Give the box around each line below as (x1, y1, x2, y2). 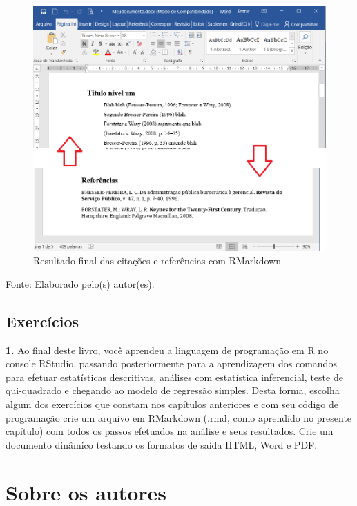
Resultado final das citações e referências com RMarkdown (33, 253, 281, 268)
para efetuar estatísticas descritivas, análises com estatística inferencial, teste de (6, 369, 343, 384)
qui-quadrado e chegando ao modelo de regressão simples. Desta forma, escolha (6, 383, 340, 398)
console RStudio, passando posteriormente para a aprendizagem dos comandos (6, 356, 337, 371)
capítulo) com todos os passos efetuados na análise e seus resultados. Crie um (6, 424, 334, 438)
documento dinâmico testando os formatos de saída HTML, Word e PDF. (6, 437, 318, 451)
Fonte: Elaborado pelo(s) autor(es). (6, 276, 155, 291)
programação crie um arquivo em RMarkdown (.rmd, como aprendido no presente (6, 410, 352, 425)
